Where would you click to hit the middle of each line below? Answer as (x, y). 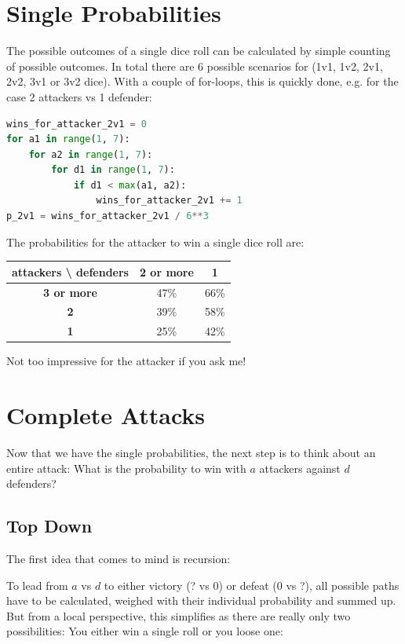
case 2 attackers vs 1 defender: (79, 96)
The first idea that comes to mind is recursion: (119, 559)
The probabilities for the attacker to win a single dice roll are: (155, 241)
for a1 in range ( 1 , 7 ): (68, 139)
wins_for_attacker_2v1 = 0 (77, 124)
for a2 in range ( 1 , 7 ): (91, 154)
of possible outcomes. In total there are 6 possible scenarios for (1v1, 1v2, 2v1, (195, 66)
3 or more (70, 292)
